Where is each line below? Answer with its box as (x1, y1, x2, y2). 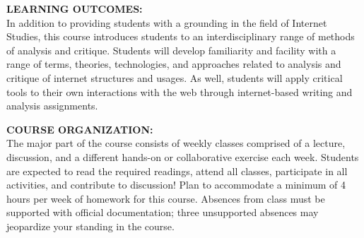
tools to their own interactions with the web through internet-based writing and (6, 84, 353, 99)
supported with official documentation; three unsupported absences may (6, 205, 319, 220)
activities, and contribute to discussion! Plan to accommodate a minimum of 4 (6, 177, 346, 192)
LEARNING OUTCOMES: (6, 1, 143, 16)
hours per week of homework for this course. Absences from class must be (6, 191, 325, 206)
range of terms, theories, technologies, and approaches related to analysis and (6, 56, 341, 71)
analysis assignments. (6, 98, 98, 113)
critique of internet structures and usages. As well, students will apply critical (6, 70, 343, 85)
